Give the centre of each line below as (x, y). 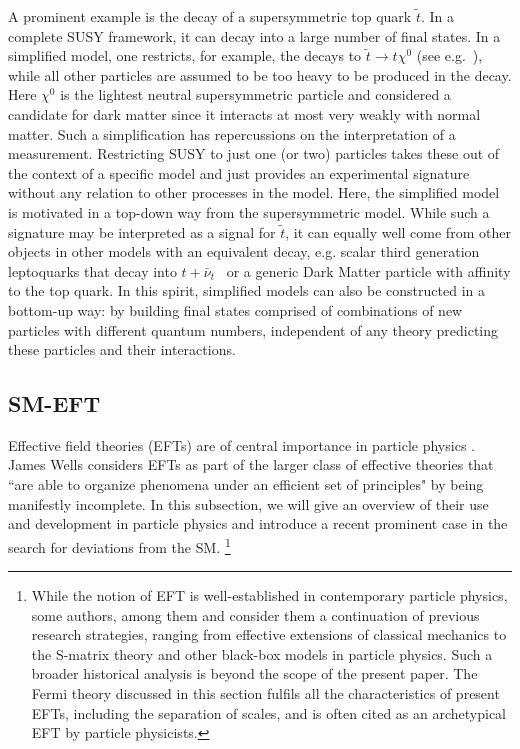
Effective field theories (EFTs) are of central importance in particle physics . (241, 444)
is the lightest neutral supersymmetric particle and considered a (255, 94)
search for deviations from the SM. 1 (119, 545)
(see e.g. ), (449, 55)
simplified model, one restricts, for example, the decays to (185, 55)
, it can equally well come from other (398, 231)
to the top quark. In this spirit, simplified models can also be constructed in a (246, 290)
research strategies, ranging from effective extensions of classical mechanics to (269, 634)
